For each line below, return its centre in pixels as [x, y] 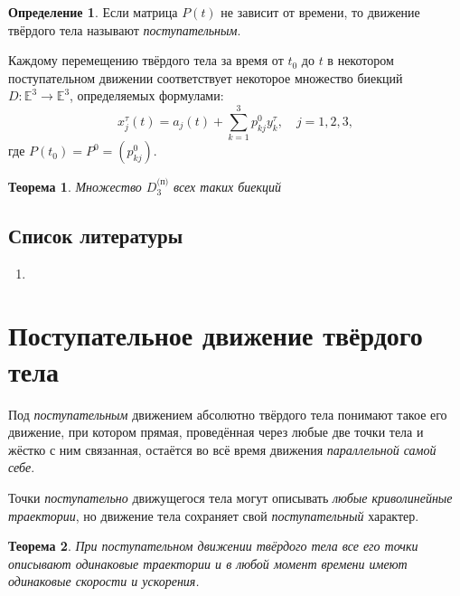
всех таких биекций [228, 186]
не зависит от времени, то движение [320, 12]
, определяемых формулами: [147, 95]
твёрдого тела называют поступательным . [125, 29]
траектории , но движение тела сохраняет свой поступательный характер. [214, 515]
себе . [22, 467]
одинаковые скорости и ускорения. [104, 581]
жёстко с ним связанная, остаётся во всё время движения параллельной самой [222, 449]
